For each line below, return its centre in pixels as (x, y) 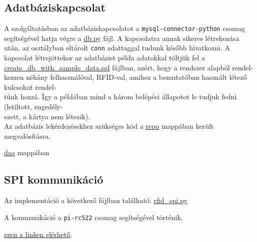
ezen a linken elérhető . (38, 234)
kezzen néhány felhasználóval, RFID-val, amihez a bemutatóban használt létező (125, 77)
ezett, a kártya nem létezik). (47, 116)
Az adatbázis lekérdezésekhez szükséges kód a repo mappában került (109, 126)
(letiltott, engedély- (33, 107)
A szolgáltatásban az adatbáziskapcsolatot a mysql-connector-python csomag (124, 28)
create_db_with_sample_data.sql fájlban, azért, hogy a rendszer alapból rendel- (129, 67)
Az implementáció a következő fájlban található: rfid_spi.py (96, 200)
